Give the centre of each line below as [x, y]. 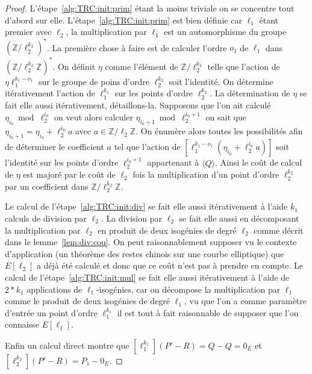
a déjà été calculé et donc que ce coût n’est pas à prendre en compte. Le [170, 265]
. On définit [74, 66]
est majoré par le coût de [69, 174]
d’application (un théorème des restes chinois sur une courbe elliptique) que [145, 253]
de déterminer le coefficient [55, 147]
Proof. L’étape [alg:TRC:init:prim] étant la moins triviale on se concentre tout [150, 8]
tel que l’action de [147, 147]
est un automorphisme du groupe [225, 32]
